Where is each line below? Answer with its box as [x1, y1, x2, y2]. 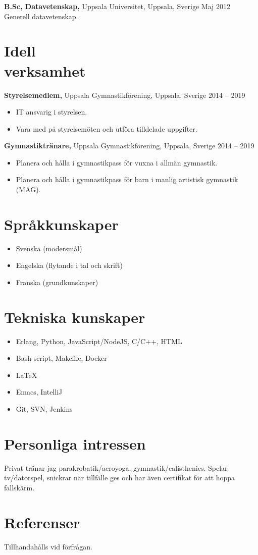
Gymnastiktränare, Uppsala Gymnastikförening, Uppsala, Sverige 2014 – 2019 [4, 140, 254, 151]
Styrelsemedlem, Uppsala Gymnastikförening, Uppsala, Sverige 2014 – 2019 [4, 89, 245, 100]
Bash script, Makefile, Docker [16, 353, 107, 363]
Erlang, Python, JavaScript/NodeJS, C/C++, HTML [16, 336, 182, 346]
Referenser [4, 512, 80, 532]
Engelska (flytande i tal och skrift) [16, 260, 123, 270]
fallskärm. [4, 482, 35, 492]
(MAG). [16, 184, 41, 195]
